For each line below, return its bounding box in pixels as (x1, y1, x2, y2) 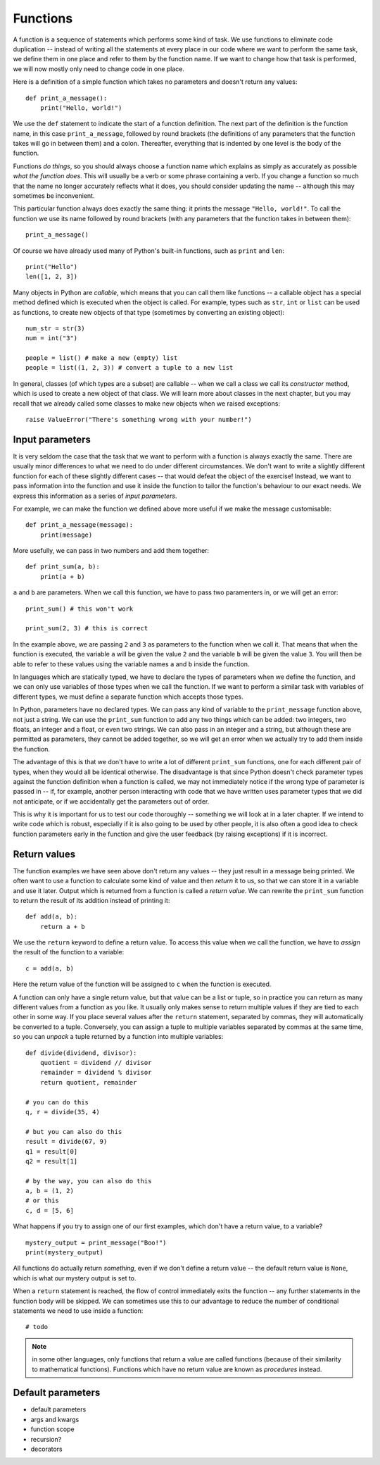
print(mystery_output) (25, 1249, 104, 1257)
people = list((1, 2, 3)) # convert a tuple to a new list (25, 363, 234, 372)
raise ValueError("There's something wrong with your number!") (25, 416, 253, 424)
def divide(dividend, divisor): (25, 1049, 137, 1056)
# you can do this (25, 1098, 89, 1106)
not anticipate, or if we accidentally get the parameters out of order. (13, 797, 210, 806)
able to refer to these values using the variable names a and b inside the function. (13, 659, 250, 668)
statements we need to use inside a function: (13, 1307, 144, 1315)
